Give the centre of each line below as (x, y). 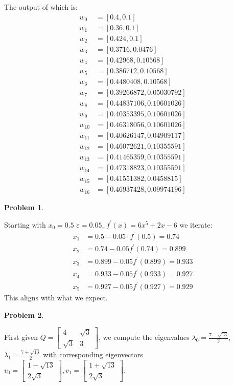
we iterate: (196, 224)
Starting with (25, 224)
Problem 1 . (24, 207)
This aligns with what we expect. (56, 297)
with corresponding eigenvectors (93, 354)
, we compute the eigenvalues (144, 337)
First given (21, 337)
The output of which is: (41, 7)
